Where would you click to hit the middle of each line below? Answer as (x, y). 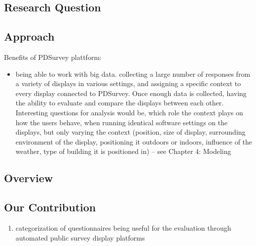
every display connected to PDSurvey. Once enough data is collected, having (131, 93)
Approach (29, 36)
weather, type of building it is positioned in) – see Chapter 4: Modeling (123, 151)
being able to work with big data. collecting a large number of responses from (133, 74)
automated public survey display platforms (80, 237)
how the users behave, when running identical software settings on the (122, 122)
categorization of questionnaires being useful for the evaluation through (123, 227)
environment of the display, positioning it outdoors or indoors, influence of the (134, 141)
